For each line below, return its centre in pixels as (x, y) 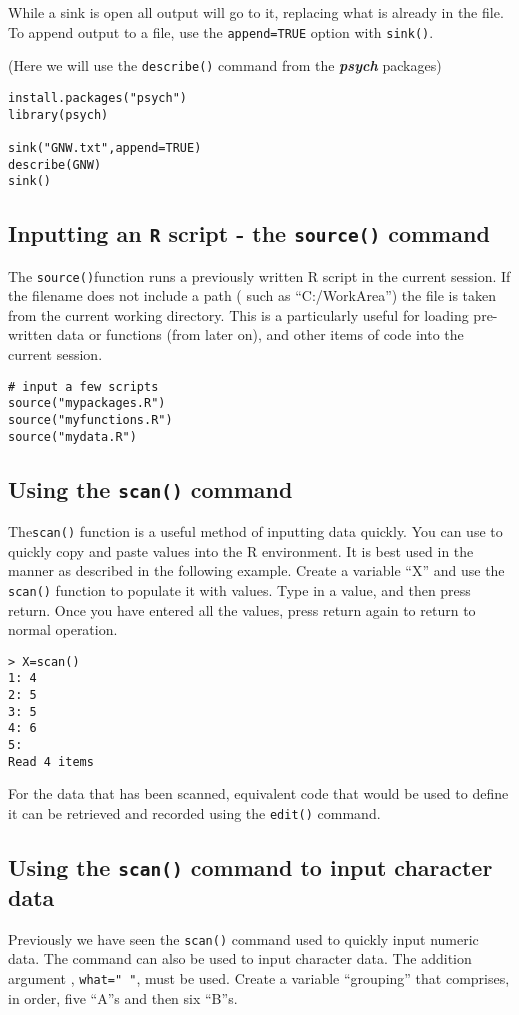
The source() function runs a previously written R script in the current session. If (259, 275)
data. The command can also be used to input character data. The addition (240, 958)
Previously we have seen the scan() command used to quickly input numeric (243, 938)
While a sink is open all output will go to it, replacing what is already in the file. (256, 12)
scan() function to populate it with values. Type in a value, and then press (239, 589)
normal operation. (63, 629)
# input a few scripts (83, 386)
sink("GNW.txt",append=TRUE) (105, 147)
